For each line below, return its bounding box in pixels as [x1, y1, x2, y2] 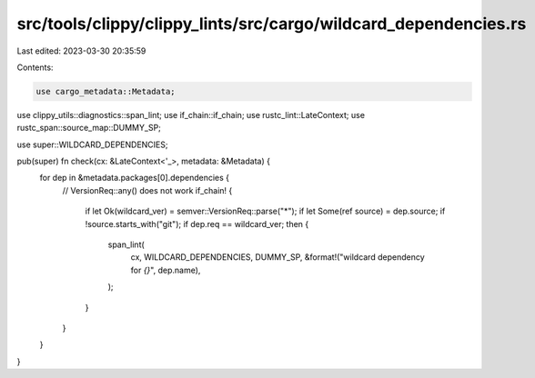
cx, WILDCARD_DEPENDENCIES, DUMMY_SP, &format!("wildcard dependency [130, 252, 425, 263]
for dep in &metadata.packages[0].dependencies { [39, 173, 230, 184]
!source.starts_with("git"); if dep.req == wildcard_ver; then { [85, 218, 309, 229]
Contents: [16, 62, 54, 73]
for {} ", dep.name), [130, 264, 201, 275]
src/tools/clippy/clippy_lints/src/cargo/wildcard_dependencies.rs [16, 14, 527, 34]
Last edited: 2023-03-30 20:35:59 [16, 45, 146, 56]
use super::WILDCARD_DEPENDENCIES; [16, 139, 168, 150]
